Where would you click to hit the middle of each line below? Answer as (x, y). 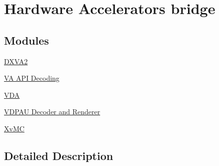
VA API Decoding (32, 78)
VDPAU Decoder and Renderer (52, 112)
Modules (26, 40)
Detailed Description (59, 155)
